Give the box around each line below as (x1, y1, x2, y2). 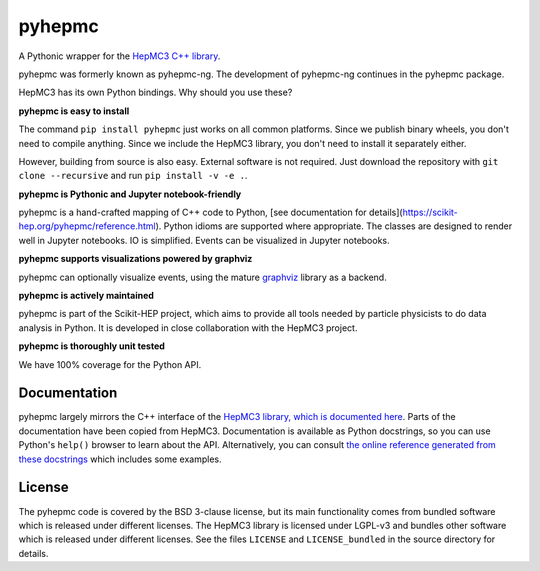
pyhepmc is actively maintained (18, 290, 155, 302)
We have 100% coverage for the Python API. (18, 358, 202, 370)
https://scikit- (402, 206, 459, 219)
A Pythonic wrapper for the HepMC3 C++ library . (18, 50, 221, 62)
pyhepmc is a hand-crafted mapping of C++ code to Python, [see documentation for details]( (18, 206, 404, 219)
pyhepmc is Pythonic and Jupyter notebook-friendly (18, 188, 242, 200)
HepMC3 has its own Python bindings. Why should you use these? (18, 86, 293, 99)
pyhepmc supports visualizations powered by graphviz (18, 253, 253, 265)
